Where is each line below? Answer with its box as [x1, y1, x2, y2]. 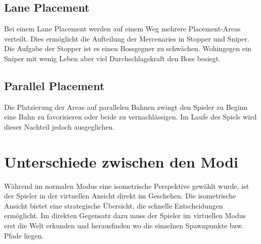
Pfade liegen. [4, 230, 44, 240]
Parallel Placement [4, 77, 105, 93]
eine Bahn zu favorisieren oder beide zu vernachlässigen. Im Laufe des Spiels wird [4, 111, 257, 122]
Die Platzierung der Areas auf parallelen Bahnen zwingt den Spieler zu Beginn [4, 101, 248, 112]
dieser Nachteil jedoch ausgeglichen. [4, 121, 115, 132]
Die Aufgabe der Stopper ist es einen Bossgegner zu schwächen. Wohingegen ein [4, 43, 251, 54]
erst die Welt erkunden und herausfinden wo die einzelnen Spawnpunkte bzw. [4, 220, 244, 231]
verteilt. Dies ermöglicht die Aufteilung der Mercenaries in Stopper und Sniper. [4, 33, 249, 44]
